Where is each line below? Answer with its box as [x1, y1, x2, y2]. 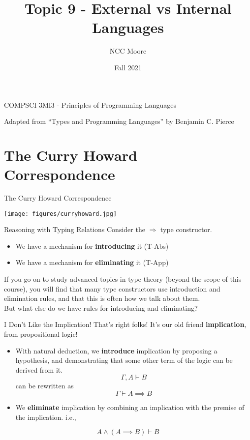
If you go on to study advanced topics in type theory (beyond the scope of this [4, 274, 242, 284]
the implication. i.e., [15, 411, 76, 422]
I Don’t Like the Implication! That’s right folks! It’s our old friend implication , [4, 319, 247, 329]
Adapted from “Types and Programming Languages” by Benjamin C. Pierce [4, 116, 234, 126]
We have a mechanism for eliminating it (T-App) [15, 257, 169, 267]
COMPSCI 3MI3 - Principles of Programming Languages [4, 99, 176, 110]
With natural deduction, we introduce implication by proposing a [15, 345, 218, 355]
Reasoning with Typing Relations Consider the [4, 224, 145, 235]
